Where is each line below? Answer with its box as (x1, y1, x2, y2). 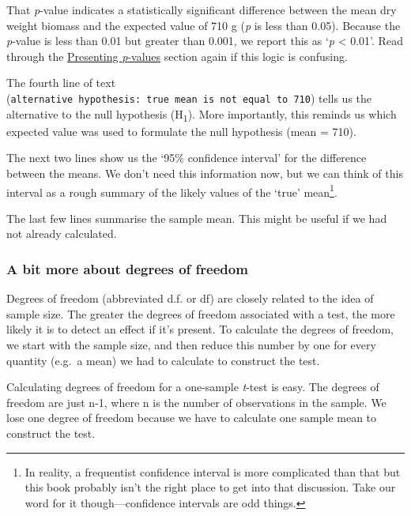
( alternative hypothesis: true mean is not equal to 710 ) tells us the (6, 89, 372, 106)
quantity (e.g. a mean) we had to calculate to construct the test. (6, 352, 320, 368)
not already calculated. (6, 225, 117, 242)
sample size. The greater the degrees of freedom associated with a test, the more (6, 305, 395, 322)
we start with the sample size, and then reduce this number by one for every (6, 336, 376, 352)
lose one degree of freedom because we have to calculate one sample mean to (6, 409, 377, 426)
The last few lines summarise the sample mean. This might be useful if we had (6, 209, 387, 226)
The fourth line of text (6, 74, 116, 91)
